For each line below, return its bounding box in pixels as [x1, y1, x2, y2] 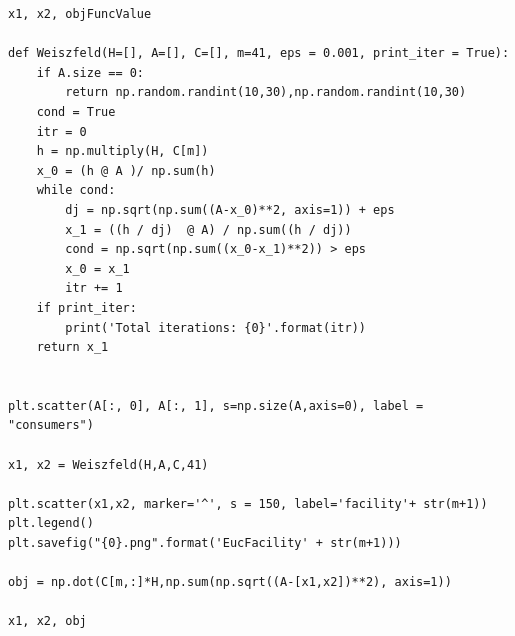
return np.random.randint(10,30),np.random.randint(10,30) [65, 85, 467, 100]
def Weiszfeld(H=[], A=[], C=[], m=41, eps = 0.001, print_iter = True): [8, 46, 510, 61]
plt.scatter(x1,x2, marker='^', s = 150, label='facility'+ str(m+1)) [8, 496, 488, 511]
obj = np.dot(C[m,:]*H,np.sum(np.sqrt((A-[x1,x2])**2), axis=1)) [8, 575, 452, 590]
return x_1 [36, 340, 109, 355]
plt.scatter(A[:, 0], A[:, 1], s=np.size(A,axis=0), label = [8, 398, 424, 413]
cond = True [36, 104, 116, 119]
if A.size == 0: [36, 65, 145, 80]
